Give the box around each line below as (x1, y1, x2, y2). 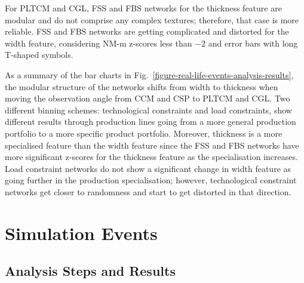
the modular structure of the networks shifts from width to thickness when (5, 80, 278, 93)
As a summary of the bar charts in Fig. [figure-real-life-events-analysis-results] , (5, 68, 294, 81)
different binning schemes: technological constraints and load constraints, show (5, 103, 292, 116)
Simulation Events (5, 220, 158, 245)
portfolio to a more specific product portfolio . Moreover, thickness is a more (5, 127, 282, 139)
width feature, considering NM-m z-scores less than (5, 36, 192, 49)
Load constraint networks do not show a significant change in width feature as (5, 162, 291, 174)
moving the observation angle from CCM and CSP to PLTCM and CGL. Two (5, 92, 290, 104)
